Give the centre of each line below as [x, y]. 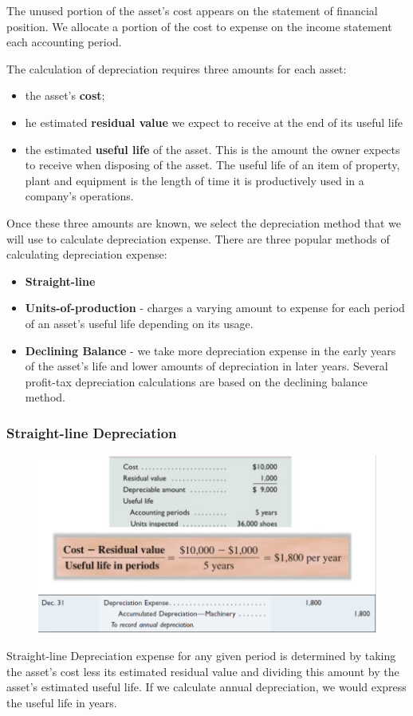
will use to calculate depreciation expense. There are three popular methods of [198, 238]
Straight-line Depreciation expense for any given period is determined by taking [201, 655]
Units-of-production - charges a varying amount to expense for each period [215, 308]
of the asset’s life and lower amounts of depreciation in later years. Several [206, 366]
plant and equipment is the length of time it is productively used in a [195, 180]
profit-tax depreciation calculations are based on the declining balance [197, 381]
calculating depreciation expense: [87, 254]
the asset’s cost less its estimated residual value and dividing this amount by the [203, 671]
